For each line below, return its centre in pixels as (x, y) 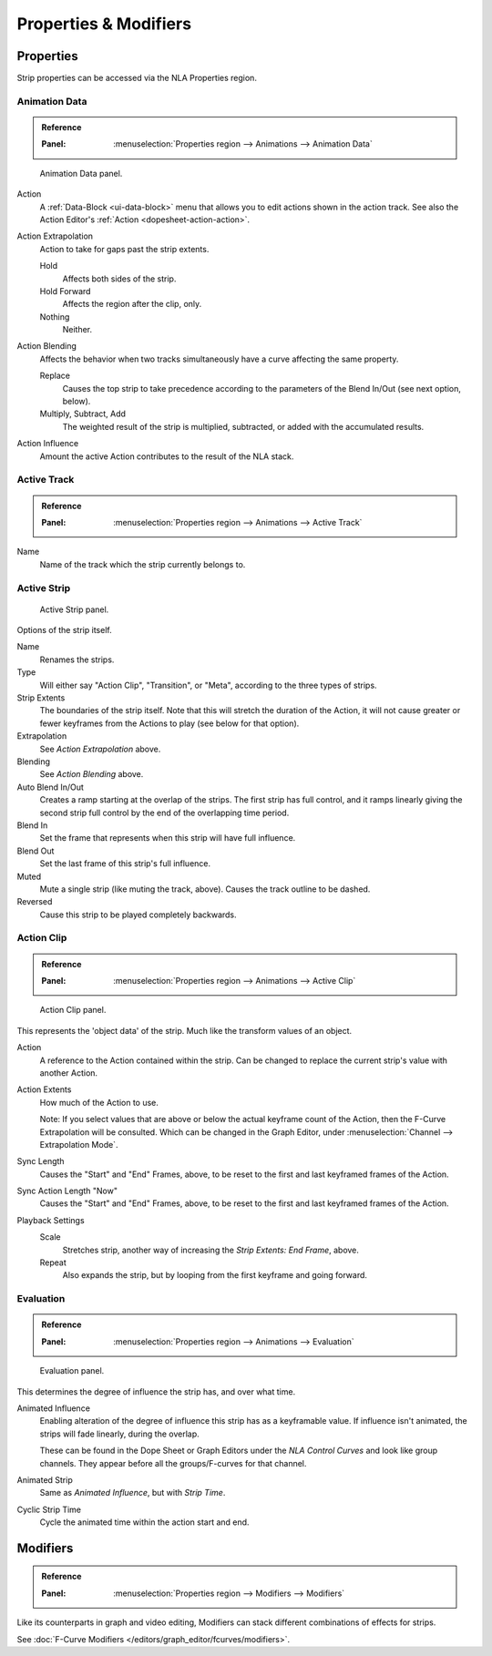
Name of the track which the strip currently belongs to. (143, 564)
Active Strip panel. (74, 609)
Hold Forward (65, 291)
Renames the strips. (77, 659)
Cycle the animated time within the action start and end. (144, 1522)
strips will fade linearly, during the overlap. (119, 1434)
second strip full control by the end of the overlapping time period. (164, 813)
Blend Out (36, 851)
